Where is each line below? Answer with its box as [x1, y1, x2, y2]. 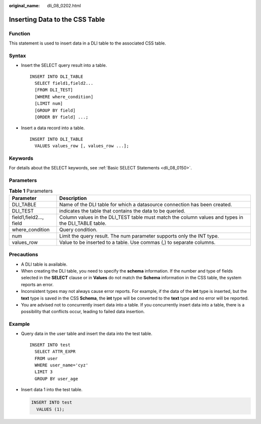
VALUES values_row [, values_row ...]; [34, 143, 129, 149]
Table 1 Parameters [9, 187, 53, 194]
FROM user [34, 356, 58, 361]
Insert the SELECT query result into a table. [21, 62, 107, 68]
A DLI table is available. [21, 261, 68, 267]
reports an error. [21, 281, 54, 288]
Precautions [9, 251, 38, 258]
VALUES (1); [36, 407, 65, 412]
